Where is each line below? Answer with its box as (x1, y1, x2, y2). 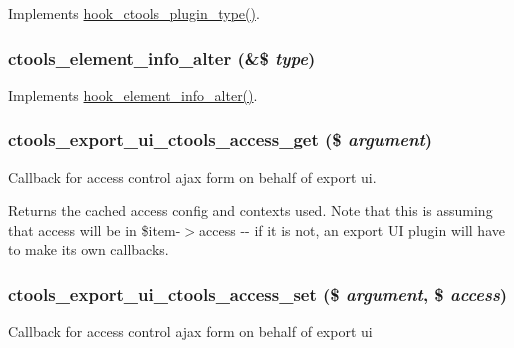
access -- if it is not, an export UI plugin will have (199, 219, 505, 240)
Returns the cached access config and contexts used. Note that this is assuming (8, 200, 493, 221)
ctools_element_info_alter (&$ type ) (8, 45, 316, 70)
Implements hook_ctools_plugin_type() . (8, 3, 260, 23)
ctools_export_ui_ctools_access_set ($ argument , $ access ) (8, 281, 508, 306)
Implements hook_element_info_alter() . (8, 84, 258, 105)
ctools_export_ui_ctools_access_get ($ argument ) (8, 127, 433, 152)
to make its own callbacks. (8, 239, 169, 260)
